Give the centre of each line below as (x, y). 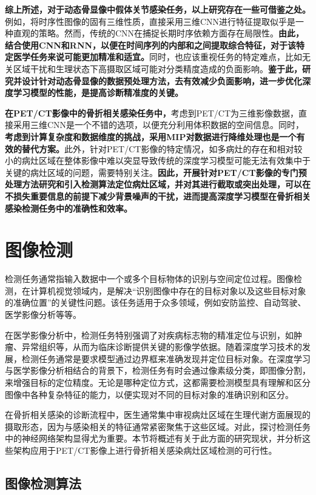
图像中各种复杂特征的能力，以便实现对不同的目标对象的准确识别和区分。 (149, 394)
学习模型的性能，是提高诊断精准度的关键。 (98, 93)
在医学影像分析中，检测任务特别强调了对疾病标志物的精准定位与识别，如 (149, 335)
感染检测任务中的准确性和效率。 (69, 208)
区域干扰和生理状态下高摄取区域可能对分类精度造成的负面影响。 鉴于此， (157, 68)
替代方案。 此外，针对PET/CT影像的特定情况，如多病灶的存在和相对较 (162, 148)
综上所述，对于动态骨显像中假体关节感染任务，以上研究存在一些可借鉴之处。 (158, 9)
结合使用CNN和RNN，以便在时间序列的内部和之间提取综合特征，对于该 (151, 45)
